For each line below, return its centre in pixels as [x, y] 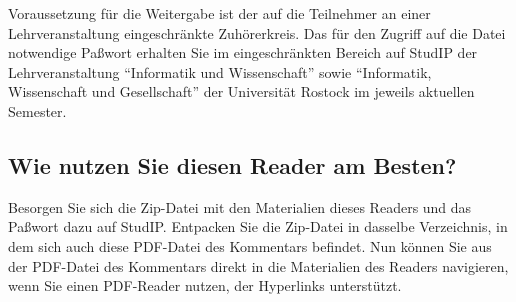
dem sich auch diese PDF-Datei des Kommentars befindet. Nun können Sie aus [250, 245]
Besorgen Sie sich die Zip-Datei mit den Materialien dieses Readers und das [240, 206]
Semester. [37, 110]
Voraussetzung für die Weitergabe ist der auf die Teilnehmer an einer [219, 13]
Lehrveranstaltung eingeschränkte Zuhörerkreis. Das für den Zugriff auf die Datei [257, 32]
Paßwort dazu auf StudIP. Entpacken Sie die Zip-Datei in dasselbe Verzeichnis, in [258, 226]
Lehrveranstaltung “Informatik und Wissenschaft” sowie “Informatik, [220, 71]
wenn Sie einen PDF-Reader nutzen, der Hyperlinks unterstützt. [205, 285]
